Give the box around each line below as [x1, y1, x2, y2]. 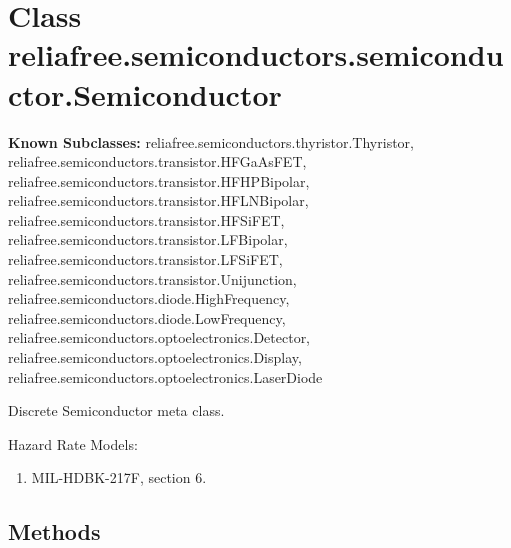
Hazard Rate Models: [8, 433, 138, 454]
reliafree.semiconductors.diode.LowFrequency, [8, 307, 286, 328]
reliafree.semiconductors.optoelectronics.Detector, [8, 327, 311, 348]
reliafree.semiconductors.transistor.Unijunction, [8, 268, 297, 289]
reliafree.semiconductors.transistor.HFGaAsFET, [8, 151, 307, 172]
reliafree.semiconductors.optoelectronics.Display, [8, 347, 302, 368]
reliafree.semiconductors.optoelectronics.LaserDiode [8, 366, 323, 387]
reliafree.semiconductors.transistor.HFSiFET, [8, 209, 285, 230]
